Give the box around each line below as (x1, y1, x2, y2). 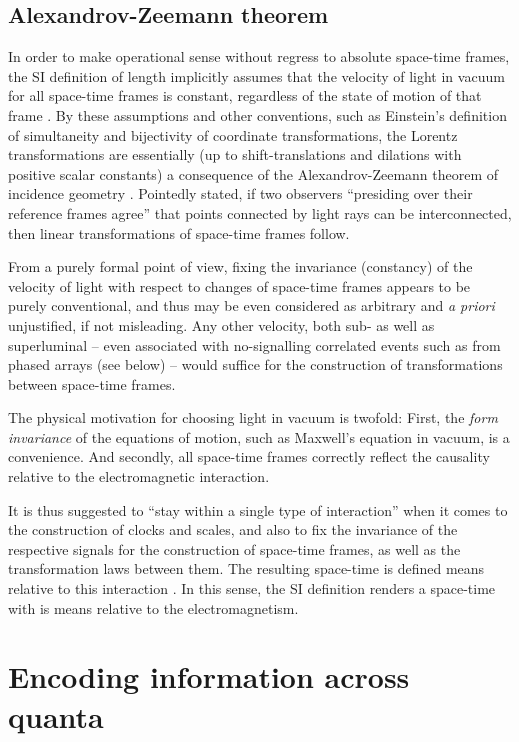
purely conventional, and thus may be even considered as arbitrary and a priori (8, 295, 495, 316)
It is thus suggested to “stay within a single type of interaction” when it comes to (8, 499, 508, 520)
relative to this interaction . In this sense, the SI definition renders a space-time (8, 578, 496, 599)
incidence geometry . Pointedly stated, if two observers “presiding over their (8, 183, 473, 204)
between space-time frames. (8, 373, 176, 394)
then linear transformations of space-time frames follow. (8, 222, 350, 243)
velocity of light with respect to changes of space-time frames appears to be (8, 275, 471, 296)
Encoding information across (8, 656, 410, 697)
